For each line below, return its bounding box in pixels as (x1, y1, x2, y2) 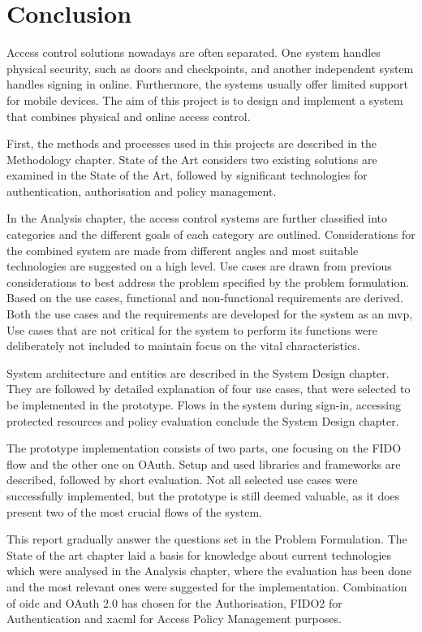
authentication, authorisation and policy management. (6, 182, 277, 199)
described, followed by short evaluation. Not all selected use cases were (6, 471, 358, 488)
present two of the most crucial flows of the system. (6, 503, 263, 520)
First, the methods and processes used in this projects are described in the (6, 135, 377, 152)
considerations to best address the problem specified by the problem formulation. (6, 273, 410, 290)
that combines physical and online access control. (6, 107, 251, 124)
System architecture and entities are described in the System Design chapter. (6, 364, 390, 381)
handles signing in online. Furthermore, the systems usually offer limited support (6, 76, 408, 93)
